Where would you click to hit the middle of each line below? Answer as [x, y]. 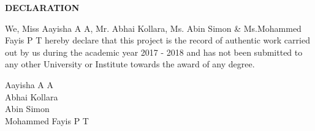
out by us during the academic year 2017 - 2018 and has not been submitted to [154, 52]
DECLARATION [42, 7]
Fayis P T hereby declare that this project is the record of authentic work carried [157, 40]
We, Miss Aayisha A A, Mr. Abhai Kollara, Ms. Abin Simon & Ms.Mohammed [153, 28]
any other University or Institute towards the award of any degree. [130, 64]
